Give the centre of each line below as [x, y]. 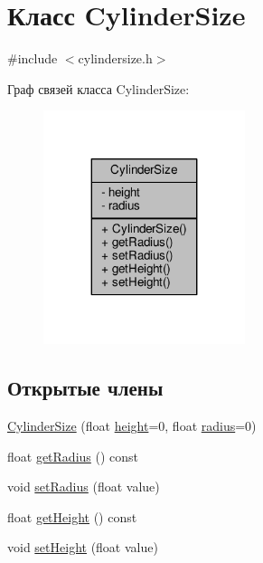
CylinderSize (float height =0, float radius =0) [132, 425]
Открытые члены [85, 388]
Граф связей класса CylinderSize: [99, 88]
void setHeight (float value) [83, 547]
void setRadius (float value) [84, 487]
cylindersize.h [115, 58]
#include [33, 58]
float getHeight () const [72, 516]
